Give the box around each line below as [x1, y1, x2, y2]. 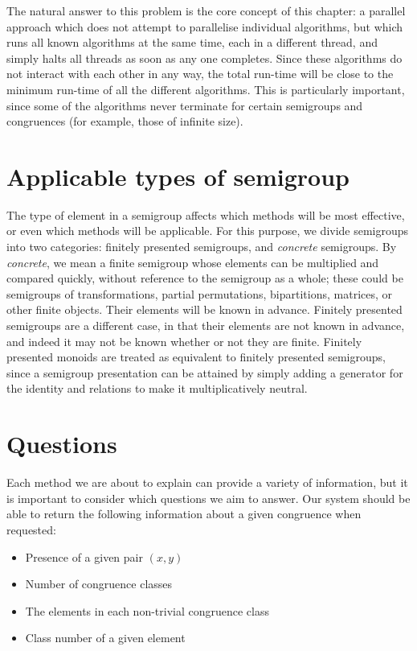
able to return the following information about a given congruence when [6, 505, 362, 522]
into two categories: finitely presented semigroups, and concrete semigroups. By [6, 238, 397, 255]
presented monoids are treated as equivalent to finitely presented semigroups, [6, 348, 386, 365]
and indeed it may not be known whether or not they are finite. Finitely [6, 332, 362, 349]
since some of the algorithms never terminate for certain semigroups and [6, 97, 363, 113]
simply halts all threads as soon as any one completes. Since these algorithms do [6, 49, 403, 66]
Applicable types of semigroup [6, 159, 350, 192]
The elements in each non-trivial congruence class [25, 602, 270, 619]
